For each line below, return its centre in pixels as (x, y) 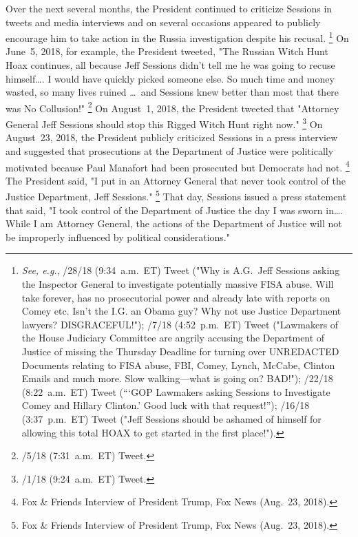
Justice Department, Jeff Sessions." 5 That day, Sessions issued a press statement (176, 195)
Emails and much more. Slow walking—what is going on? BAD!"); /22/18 (177, 378)
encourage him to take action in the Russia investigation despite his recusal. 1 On (177, 37)
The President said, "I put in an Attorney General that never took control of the (176, 180)
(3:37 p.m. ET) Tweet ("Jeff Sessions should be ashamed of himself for (171, 418)
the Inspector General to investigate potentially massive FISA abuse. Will (178, 283)
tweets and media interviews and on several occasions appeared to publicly (163, 22)
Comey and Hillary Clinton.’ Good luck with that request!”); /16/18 (166, 405)
